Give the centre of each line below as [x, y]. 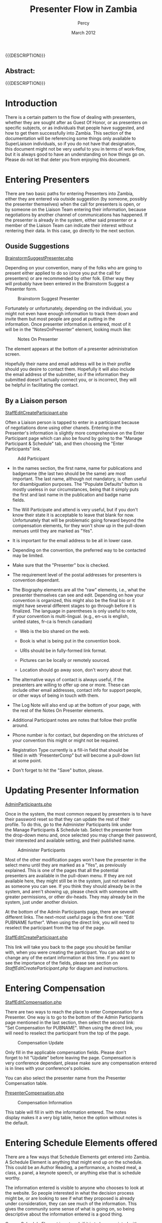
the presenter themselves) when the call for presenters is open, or [73, 204]
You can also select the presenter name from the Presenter [66, 1078]
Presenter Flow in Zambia [83, 9]
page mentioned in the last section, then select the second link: [70, 1022]
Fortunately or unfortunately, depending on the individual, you [68, 308]
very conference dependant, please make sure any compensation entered [81, 1063]
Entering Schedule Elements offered [81, 1143]
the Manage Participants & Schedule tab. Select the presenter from [74, 830]
